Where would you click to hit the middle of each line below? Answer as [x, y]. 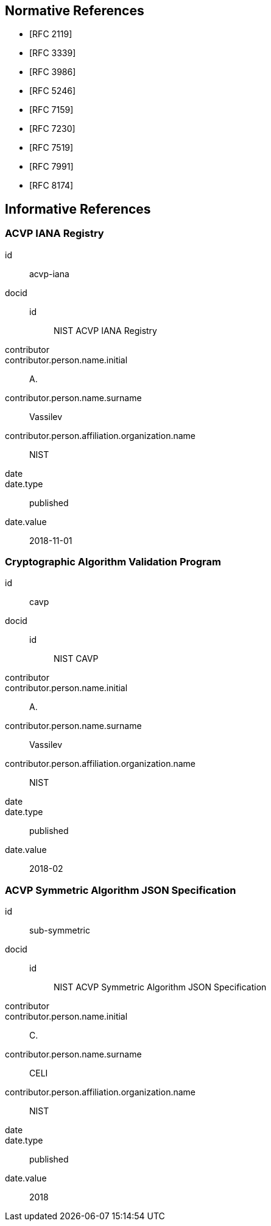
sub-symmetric [60, 930]
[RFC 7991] [51, 167]
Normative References [75, 11]
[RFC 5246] [53, 91]
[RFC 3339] [53, 53]
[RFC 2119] [51, 34]
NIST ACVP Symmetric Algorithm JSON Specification [160, 987]
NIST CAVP [76, 659]
